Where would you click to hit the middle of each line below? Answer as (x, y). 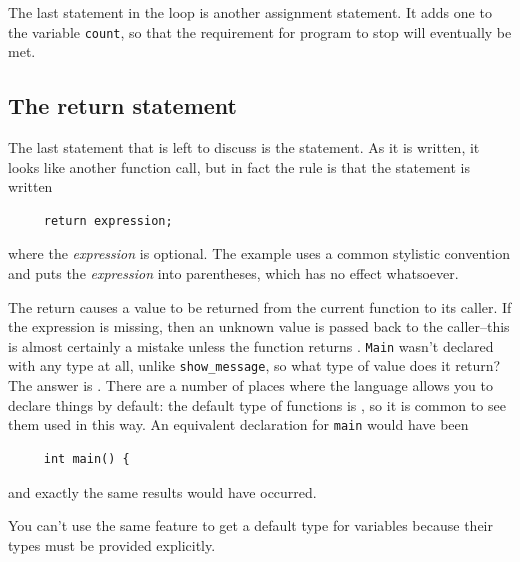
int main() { (86, 458)
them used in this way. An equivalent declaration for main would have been (238, 424)
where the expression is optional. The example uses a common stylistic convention (259, 253)
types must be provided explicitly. (112, 544)
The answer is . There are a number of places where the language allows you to (250, 385)
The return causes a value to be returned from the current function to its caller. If (260, 306)
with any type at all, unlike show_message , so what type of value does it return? (254, 365)
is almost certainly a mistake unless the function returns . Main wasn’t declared (251, 345)
